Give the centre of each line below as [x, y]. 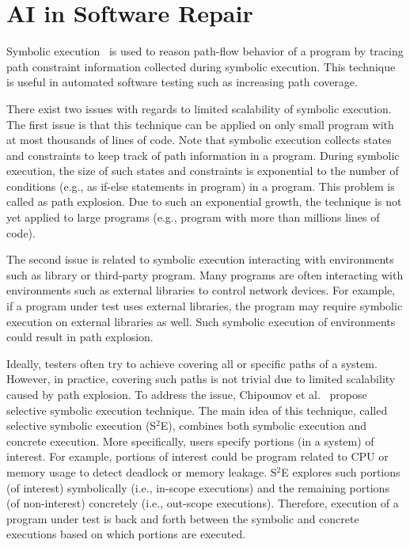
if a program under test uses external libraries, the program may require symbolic [205, 306]
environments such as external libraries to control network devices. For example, [201, 290]
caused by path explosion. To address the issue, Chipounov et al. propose [187, 394]
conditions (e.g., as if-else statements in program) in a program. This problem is [201, 186]
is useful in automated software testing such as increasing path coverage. [182, 82]
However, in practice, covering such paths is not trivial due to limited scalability [201, 379]
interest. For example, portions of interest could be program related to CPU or [197, 456]
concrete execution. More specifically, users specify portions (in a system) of [190, 441]
